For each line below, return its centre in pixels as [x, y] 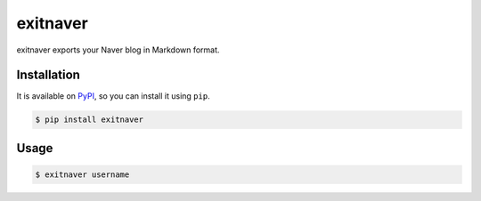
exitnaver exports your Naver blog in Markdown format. [118, 50]
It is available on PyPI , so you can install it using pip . [113, 96]
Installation [48, 75]
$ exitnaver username [82, 175]
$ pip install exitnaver [90, 120]
